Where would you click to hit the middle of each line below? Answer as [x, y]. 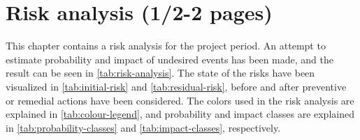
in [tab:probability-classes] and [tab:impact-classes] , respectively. [143, 127]
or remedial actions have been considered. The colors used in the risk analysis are [180, 100]
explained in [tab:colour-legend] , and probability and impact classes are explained [180, 114]
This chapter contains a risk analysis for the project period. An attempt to [166, 46]
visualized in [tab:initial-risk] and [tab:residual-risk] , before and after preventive [176, 86]
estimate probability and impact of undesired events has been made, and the [170, 59]
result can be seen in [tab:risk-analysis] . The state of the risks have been [160, 73]
